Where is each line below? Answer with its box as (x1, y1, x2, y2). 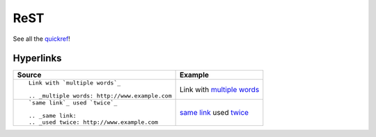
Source (17, 70, 42, 80)
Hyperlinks (13, 53, 62, 64)
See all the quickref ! (13, 35, 71, 43)
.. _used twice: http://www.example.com (28, 118, 159, 126)
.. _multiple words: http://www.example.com (28, 92, 172, 100)
